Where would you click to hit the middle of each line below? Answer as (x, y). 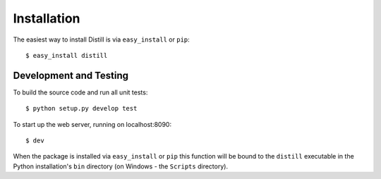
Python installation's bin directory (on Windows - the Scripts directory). (121, 166)
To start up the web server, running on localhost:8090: (92, 124)
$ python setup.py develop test (81, 109)
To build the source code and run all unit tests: (80, 92)
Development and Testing (71, 75)
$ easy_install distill (67, 55)
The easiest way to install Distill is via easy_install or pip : (101, 39)
